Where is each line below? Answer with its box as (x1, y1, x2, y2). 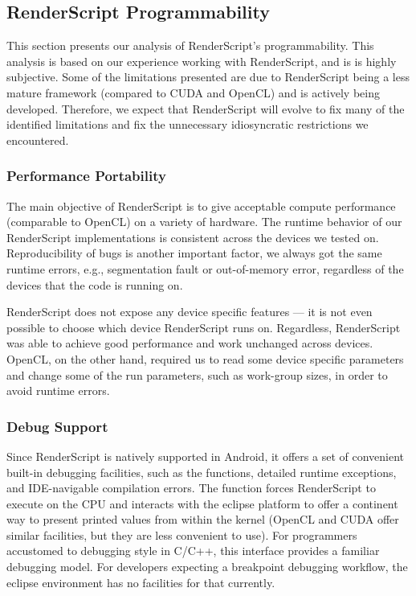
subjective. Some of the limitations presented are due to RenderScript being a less (6, 68, 410, 85)
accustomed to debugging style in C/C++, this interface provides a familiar (6, 542, 380, 559)
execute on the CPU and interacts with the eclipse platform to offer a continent (6, 495, 398, 512)
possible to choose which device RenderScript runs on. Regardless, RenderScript (6, 319, 401, 335)
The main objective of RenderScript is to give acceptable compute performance (6, 197, 396, 214)
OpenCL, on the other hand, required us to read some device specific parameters (6, 350, 404, 367)
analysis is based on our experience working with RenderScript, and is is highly (6, 52, 397, 69)
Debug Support (6, 416, 108, 436)
